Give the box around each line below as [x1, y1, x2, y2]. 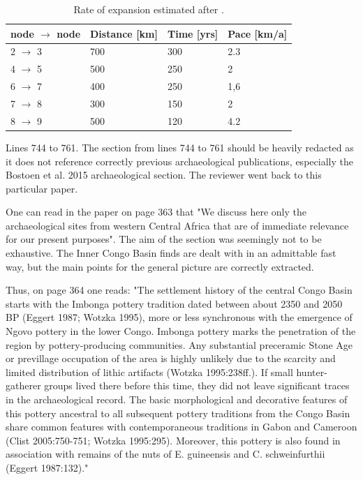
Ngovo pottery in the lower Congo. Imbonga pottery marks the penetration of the [6, 324, 356, 338]
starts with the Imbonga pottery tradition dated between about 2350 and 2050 [6, 296, 343, 310]
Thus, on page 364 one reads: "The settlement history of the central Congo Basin [6, 283, 353, 297]
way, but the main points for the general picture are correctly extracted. [6, 259, 314, 273]
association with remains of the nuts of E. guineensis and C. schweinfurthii [6, 447, 325, 461]
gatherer [6, 378, 41, 393]
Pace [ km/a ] [228, 26, 288, 40]
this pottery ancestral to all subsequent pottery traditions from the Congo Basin [6, 405, 350, 420]
